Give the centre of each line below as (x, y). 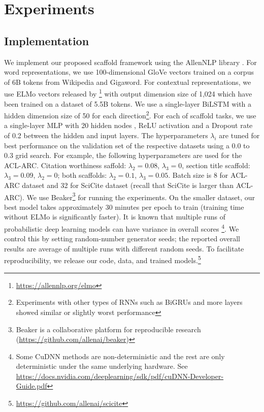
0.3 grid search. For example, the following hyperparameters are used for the (123, 155)
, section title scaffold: (216, 165)
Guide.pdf (31, 386)
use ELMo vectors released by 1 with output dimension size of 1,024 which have (128, 93)
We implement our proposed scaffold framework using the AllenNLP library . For (130, 62)
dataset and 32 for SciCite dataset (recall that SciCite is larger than (128, 185)
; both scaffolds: (82, 175)
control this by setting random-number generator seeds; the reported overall (122, 239)
